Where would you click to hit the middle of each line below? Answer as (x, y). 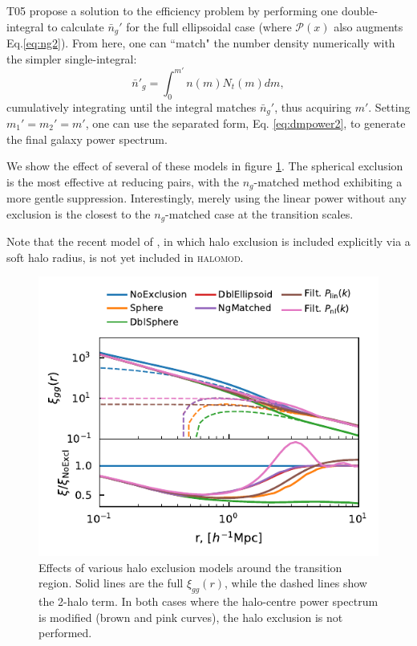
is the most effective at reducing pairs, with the (123, 181)
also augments (368, 26)
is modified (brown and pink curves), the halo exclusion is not (191, 617)
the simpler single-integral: (72, 58)
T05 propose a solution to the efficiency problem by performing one (172, 10)
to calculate (75, 26)
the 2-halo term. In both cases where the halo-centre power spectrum (208, 601)
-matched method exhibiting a (328, 181)
